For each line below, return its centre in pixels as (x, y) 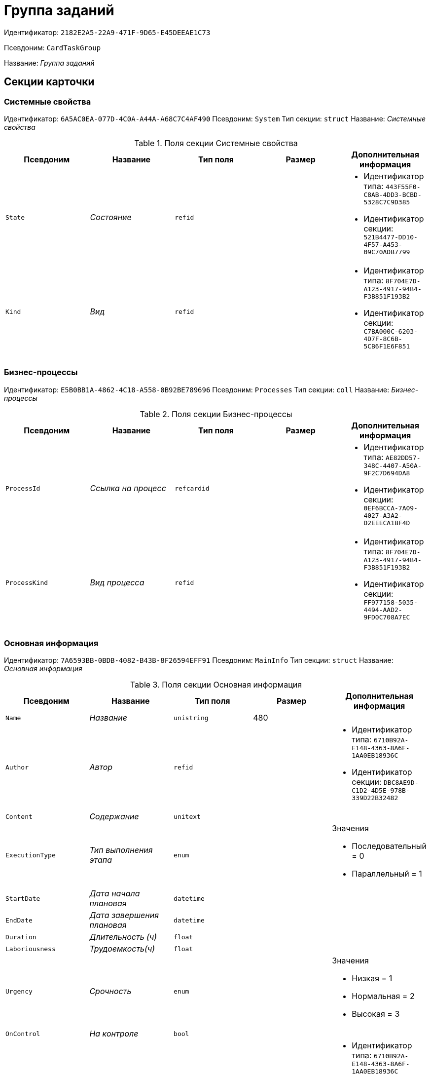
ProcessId (23, 488)
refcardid (192, 488)
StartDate (23, 898)
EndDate (19, 920)
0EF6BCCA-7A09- (391, 508)
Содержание (114, 817)
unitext (187, 816)
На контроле (114, 1034)
